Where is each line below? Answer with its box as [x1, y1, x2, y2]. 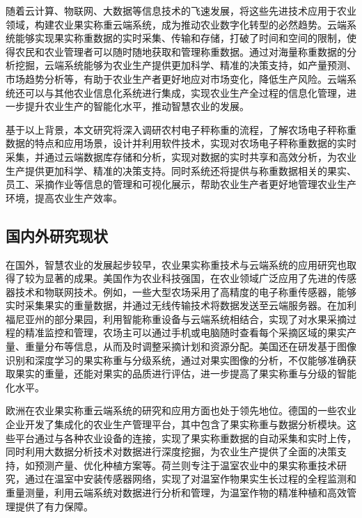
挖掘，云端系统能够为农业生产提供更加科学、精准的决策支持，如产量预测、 [15, 58, 356, 72]
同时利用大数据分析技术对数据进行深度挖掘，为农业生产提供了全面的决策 [6, 444, 337, 459]
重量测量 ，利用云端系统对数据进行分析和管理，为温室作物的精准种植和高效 [6, 485, 347, 500]
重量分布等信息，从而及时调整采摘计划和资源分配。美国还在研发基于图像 [24, 339, 356, 354]
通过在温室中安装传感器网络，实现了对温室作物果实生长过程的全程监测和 [24, 471, 356, 486]
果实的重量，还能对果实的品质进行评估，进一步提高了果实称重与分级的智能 [15, 366, 356, 381]
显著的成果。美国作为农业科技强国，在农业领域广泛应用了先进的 [44, 271, 337, 285]
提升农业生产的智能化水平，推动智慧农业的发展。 [24, 99, 249, 113]
